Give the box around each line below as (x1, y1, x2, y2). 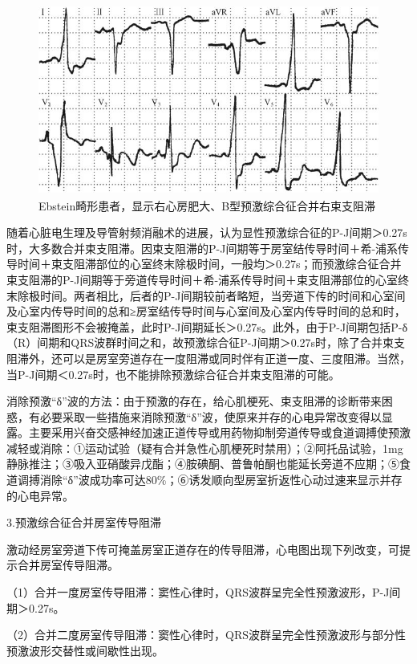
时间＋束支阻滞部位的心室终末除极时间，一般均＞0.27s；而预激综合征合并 (17, 255, 402, 272)
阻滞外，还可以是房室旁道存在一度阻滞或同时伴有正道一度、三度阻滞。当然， (6, 349, 411, 366)
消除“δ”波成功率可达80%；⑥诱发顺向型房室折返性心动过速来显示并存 (39, 471, 403, 488)
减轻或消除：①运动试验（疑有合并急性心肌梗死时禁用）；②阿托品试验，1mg (6, 439, 403, 456)
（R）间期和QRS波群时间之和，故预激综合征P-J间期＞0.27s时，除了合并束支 (6, 334, 406, 351)
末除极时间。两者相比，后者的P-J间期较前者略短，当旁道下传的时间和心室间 (6, 287, 406, 303)
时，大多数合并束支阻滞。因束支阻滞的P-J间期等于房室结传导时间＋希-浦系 (6, 239, 399, 256)
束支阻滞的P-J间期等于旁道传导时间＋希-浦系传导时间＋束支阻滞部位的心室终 (6, 271, 410, 287)
